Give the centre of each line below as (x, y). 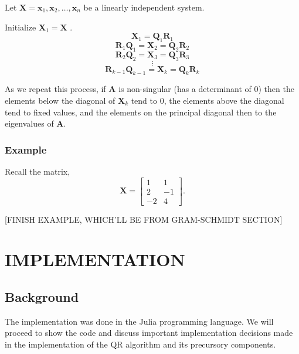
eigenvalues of (29, 123)
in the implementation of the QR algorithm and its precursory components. (140, 344)
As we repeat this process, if (55, 89)
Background (42, 297)
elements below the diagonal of (60, 100)
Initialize (21, 27)
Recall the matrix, (38, 171)
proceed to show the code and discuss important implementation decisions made (149, 333)
